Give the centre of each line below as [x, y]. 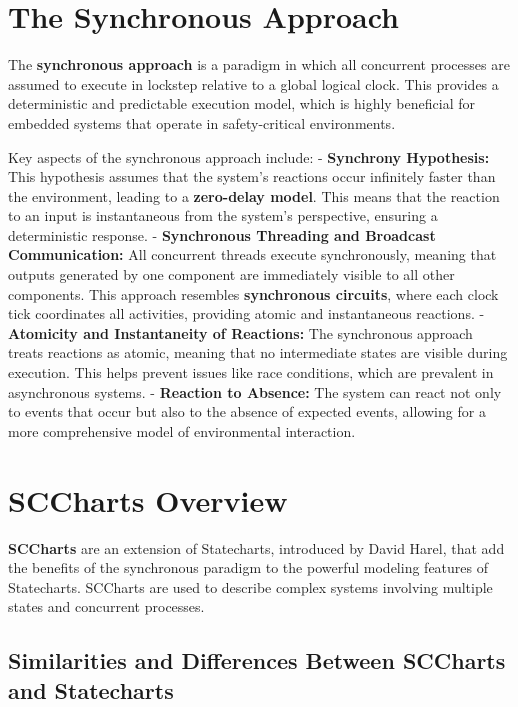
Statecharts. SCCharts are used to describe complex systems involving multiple [250, 586]
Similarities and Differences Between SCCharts [257, 660]
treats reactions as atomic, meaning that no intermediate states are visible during [258, 352]
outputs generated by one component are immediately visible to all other [231, 274]
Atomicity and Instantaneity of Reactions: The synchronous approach [240, 332]
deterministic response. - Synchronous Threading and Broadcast [222, 234]
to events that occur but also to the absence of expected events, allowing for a [247, 411]
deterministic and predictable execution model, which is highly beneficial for [241, 103]
